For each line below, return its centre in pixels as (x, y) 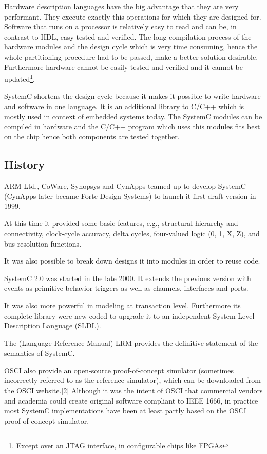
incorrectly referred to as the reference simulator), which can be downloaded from (132, 380)
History (25, 164)
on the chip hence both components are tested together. (92, 136)
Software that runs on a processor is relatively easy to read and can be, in (120, 27)
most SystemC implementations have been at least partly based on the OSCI (125, 411)
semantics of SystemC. (40, 353)
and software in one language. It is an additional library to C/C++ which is (124, 106)
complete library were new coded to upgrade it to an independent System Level (129, 315)
